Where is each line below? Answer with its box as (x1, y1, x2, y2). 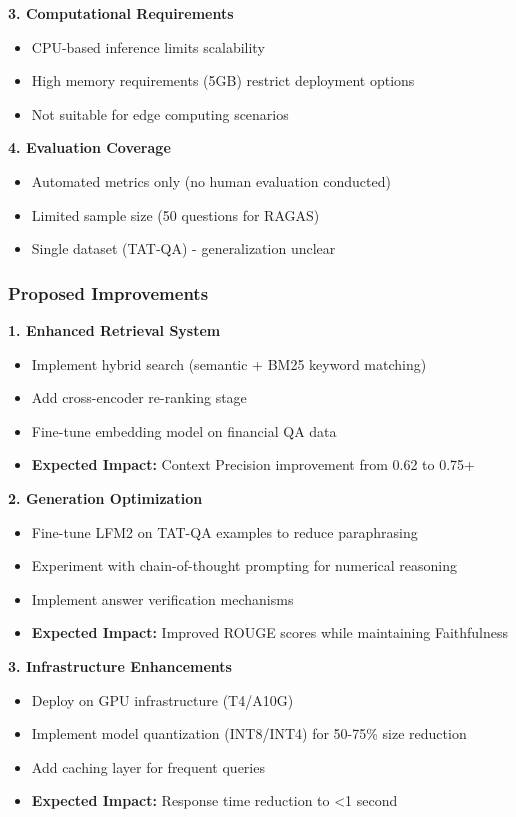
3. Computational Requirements (8, 3, 234, 23)
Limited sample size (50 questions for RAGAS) (31, 204, 320, 225)
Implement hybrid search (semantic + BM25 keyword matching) (31, 353, 427, 374)
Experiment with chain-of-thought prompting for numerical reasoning (31, 555, 457, 576)
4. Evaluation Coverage (8, 137, 171, 158)
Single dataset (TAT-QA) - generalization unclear (31, 238, 336, 259)
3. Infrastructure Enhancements (8, 655, 232, 676)
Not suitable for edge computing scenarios (31, 103, 289, 124)
